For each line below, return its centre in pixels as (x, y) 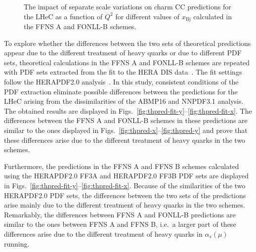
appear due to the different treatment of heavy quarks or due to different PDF (123, 53)
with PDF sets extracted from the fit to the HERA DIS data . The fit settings (123, 72)
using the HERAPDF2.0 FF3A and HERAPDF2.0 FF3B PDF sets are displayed (127, 176)
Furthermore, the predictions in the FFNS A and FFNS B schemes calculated (122, 166)
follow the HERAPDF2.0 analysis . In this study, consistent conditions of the (121, 82)
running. (17, 243)
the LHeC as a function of (63, 16)
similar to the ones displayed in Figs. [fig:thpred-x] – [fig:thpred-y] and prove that (126, 130)
